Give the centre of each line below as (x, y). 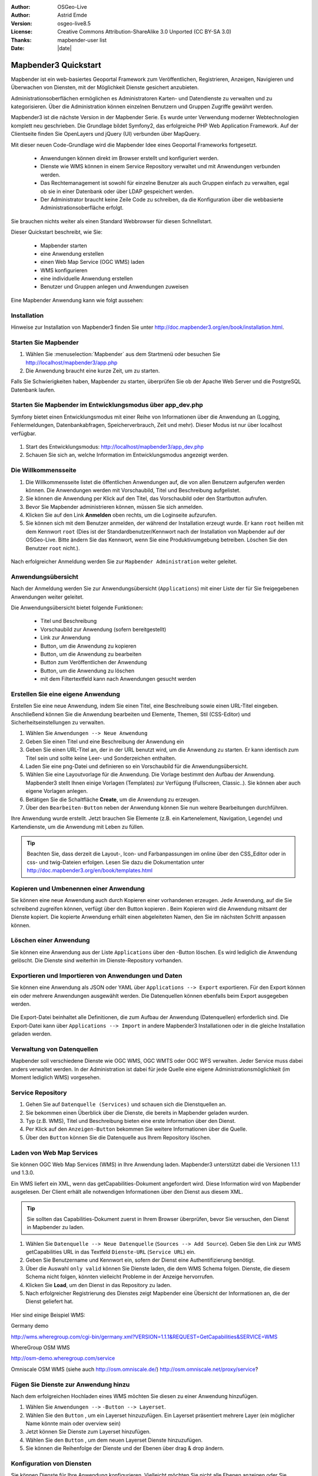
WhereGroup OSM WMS (40, 1347)
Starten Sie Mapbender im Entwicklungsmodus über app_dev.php (107, 405)
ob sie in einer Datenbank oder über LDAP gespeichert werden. (117, 191)
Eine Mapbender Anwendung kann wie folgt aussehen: (77, 300)
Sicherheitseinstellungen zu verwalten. (58, 723)
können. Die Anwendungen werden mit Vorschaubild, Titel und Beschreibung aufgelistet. (133, 490)
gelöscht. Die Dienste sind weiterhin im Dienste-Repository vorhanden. (97, 961)
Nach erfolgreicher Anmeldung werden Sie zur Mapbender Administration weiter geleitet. (124, 561)
